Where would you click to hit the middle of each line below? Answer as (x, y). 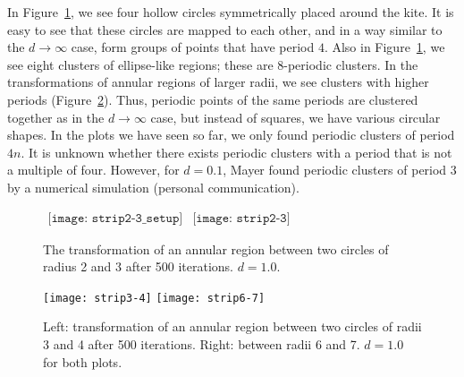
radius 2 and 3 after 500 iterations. (139, 266)
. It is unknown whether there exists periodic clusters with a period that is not (236, 152)
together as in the (56, 117)
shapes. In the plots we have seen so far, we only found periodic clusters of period (231, 135)
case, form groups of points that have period (193, 47)
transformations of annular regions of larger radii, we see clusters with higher (218, 82)
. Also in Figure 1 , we (384, 47)
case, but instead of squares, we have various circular (295, 117)
